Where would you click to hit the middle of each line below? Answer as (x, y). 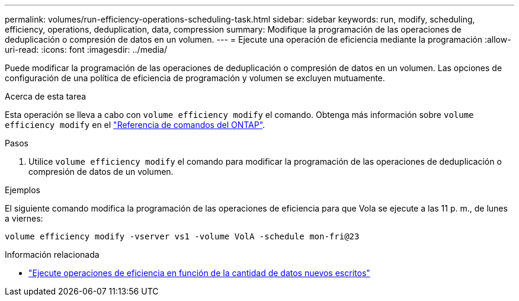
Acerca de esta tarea (46, 96)
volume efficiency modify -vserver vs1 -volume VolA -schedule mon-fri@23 (182, 236)
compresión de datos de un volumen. (101, 172)
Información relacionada (52, 254)
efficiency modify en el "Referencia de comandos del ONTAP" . (135, 125)
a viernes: (24, 218)
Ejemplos (23, 190)
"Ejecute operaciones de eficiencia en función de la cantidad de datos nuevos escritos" (199, 273)
